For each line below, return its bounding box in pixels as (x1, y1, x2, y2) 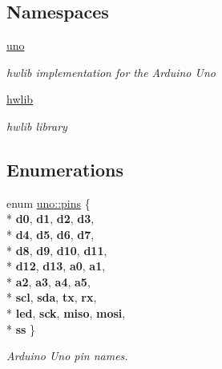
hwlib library (6, 117, 67, 134)
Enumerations (6, 156, 124, 181)
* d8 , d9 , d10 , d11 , (6, 241, 107, 258)
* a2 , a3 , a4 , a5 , (6, 273, 91, 290)
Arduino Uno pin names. (6, 347, 128, 364)
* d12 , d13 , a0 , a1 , (6, 257, 106, 274)
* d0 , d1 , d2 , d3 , (6, 210, 95, 227)
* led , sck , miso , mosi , (6, 304, 126, 321)
